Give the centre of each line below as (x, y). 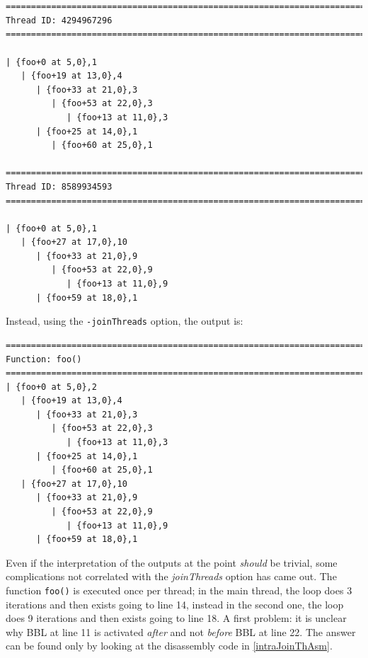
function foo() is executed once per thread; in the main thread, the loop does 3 (179, 590)
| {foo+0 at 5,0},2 (51, 387)
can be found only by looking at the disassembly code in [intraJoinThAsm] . (169, 646)
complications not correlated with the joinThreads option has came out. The (171, 576)
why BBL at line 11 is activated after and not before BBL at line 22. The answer (181, 631)
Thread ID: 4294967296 (59, 20)
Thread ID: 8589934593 (59, 186)
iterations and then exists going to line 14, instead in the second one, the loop (175, 604)
